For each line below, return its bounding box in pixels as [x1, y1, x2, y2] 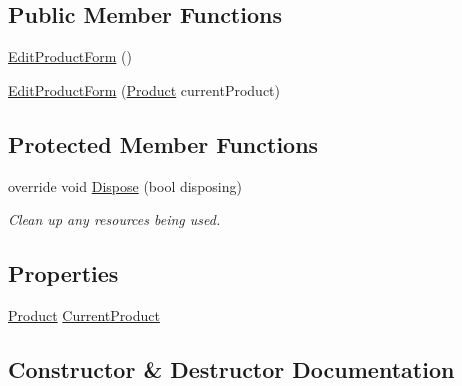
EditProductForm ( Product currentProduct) [8, 79, 280, 100]
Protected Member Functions [8, 128, 319, 159]
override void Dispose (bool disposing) [8, 175, 242, 196]
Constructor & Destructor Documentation [8, 353, 455, 384]
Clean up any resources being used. [8, 209, 221, 230]
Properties [8, 258, 119, 289]
